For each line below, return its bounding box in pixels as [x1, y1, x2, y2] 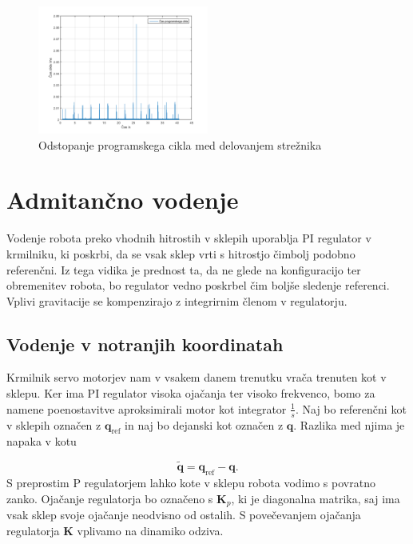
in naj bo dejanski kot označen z [125, 416, 284, 433]
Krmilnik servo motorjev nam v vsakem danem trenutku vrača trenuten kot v [6, 369, 387, 386]
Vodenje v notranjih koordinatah [6, 331, 284, 356]
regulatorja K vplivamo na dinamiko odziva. [6, 522, 224, 538]
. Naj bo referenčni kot [295, 400, 407, 417]
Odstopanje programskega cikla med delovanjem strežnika [38, 136, 322, 153]
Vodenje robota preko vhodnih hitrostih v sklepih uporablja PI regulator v [6, 230, 371, 246]
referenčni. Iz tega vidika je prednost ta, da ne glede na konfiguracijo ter [6, 261, 361, 278]
